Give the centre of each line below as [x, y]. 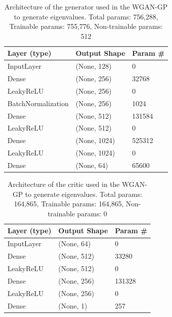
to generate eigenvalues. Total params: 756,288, [86, 16]
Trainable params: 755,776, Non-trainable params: [86, 26]
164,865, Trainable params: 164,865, [69, 204]
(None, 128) [93, 66]
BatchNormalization [38, 103]
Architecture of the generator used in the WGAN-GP [86, 6]
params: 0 [92, 213]
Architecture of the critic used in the [64, 184]
